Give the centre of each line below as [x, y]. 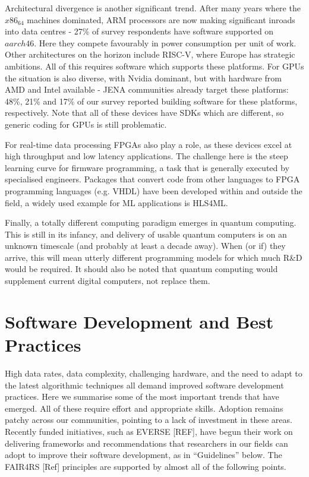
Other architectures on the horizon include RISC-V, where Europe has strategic [150, 54]
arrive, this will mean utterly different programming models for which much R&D [154, 257]
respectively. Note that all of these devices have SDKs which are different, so [144, 113]
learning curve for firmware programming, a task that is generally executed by [147, 167]
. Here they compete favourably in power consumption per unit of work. [165, 42]
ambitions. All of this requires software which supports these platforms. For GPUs [154, 66]
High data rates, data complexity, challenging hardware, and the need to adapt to [154, 373]
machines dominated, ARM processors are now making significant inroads [161, 19]
